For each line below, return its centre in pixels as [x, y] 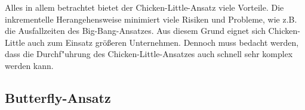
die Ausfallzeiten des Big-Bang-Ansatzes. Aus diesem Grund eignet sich [135, 31]
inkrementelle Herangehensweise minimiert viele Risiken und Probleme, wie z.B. [151, 19]
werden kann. [29, 65]
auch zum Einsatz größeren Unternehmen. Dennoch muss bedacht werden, [163, 42]
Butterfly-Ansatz [58, 97]
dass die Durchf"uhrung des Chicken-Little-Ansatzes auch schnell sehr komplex [149, 54]
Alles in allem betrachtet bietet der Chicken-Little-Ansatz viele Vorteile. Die [144, 7]
